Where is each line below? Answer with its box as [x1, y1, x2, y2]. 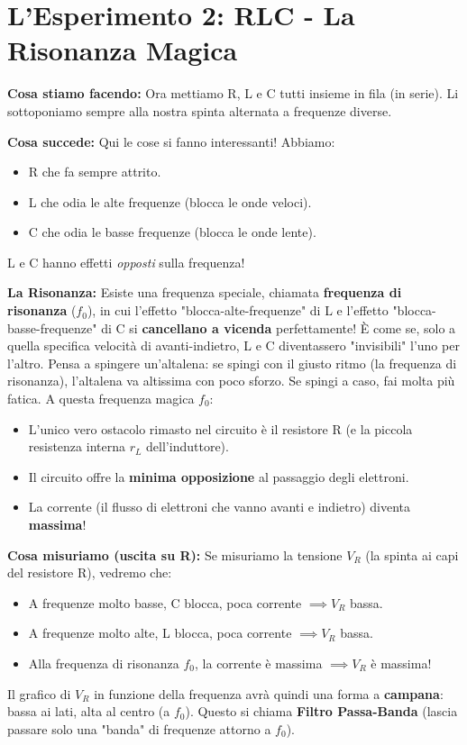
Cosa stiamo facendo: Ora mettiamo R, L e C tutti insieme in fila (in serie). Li [7, 84, 459, 103]
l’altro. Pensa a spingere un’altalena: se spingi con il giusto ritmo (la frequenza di [7, 353, 457, 372]
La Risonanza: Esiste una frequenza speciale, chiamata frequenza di [7, 283, 402, 302]
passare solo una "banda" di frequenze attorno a [7, 719, 271, 738]
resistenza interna [28, 437, 125, 456]
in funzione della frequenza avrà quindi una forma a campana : [94, 684, 444, 703]
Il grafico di [7, 684, 71, 703]
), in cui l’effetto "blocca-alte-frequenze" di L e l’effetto [87, 301, 389, 320]
